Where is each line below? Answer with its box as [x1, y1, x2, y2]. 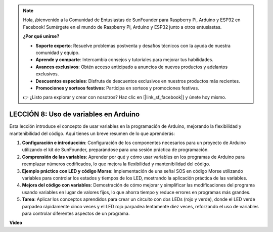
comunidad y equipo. [35, 50, 80, 56]
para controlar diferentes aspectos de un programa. [22, 210, 130, 216]
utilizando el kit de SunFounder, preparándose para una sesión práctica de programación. [22, 147, 209, 153]
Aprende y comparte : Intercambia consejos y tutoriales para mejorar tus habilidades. [35, 57, 213, 63]
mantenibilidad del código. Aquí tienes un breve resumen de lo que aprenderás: [9, 130, 175, 136]
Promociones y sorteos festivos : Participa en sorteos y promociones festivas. [35, 85, 199, 91]
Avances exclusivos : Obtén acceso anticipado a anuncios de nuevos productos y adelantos [35, 64, 228, 70]
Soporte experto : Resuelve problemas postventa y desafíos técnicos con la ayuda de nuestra [35, 42, 231, 49]
